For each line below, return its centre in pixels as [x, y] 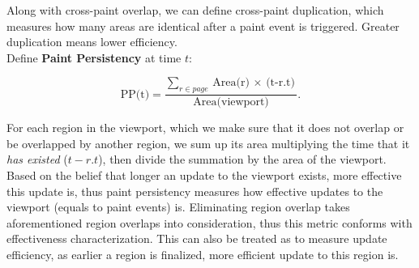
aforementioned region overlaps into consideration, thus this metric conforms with [209, 222]
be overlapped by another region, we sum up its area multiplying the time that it [208, 143]
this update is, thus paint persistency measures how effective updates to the [195, 191]
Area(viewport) [231, 102]
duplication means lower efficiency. [92, 42]
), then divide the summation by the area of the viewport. [242, 159]
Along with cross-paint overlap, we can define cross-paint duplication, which [195, 10]
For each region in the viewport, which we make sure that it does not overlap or [205, 128]
